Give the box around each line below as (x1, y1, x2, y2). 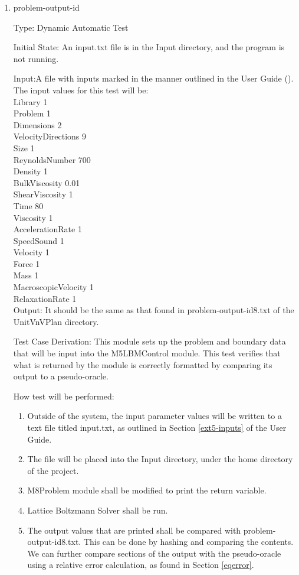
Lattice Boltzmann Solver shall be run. (27, 503, 168, 516)
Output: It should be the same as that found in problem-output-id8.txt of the (13, 304, 294, 316)
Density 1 (13, 165, 48, 177)
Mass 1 (13, 269, 39, 281)
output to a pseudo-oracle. (13, 370, 109, 382)
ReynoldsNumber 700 (13, 153, 91, 165)
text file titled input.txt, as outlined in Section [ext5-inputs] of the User (27, 421, 287, 433)
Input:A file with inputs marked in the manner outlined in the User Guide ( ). (13, 72, 294, 85)
